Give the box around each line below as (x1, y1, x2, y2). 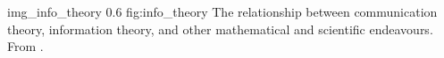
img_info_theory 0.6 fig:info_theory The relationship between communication (7, 3, 438, 20)
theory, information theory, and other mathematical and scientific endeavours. (7, 19, 433, 38)
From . (7, 37, 44, 55)
